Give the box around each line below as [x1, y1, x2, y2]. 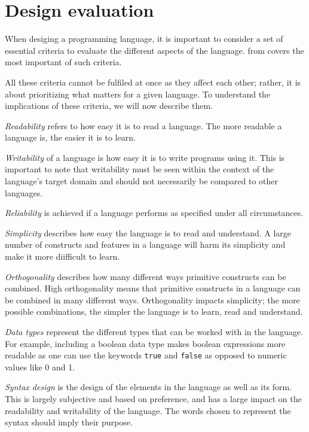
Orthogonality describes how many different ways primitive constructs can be [5, 270, 286, 282]
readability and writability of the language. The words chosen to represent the [5, 404, 291, 416]
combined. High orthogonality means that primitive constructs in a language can [5, 282, 301, 294]
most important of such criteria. [5, 56, 122, 68]
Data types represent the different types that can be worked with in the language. [5, 325, 303, 337]
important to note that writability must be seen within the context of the [5, 163, 274, 175]
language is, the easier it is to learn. [5, 131, 136, 144]
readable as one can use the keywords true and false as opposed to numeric [5, 349, 287, 361]
